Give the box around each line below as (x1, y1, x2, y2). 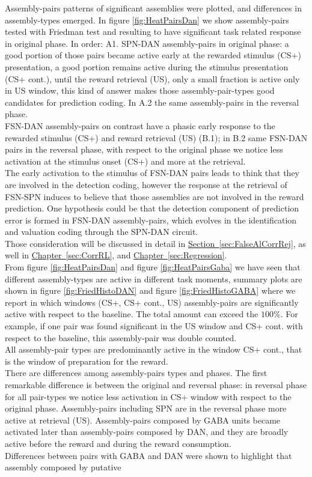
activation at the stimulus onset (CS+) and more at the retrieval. (5, 154, 246, 167)
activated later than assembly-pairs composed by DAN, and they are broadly (5, 425, 289, 438)
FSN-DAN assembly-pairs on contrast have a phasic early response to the (5, 119, 275, 132)
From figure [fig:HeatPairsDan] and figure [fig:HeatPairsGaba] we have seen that (5, 261, 301, 273)
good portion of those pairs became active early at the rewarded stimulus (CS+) (5, 49, 301, 61)
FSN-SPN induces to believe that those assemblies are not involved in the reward (5, 190, 304, 202)
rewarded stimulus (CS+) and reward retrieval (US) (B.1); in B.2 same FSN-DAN (5, 131, 308, 144)
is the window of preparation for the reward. (5, 354, 168, 367)
